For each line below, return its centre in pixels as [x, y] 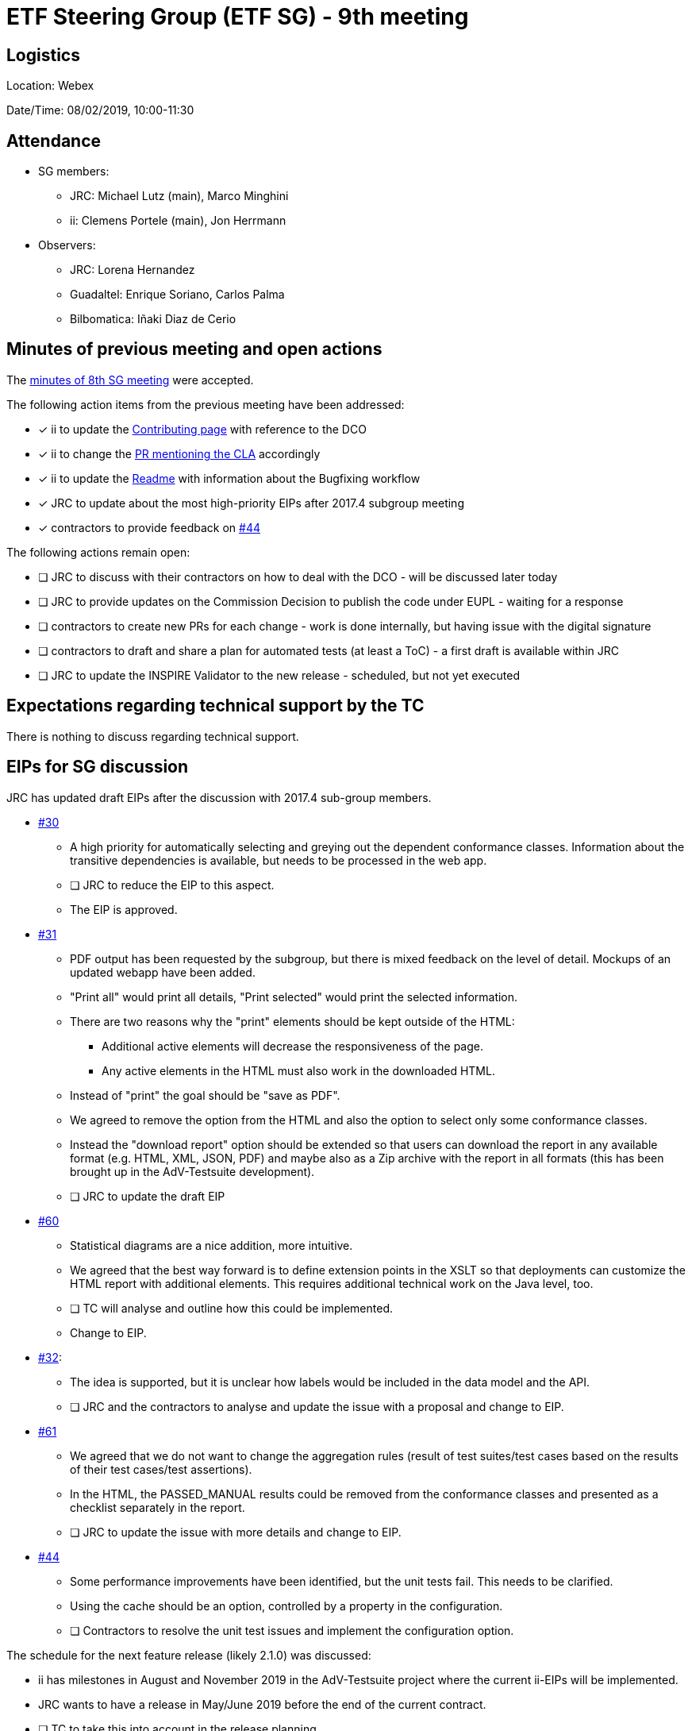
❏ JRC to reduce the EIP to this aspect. [172, 885]
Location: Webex [50, 86]
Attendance [54, 141]
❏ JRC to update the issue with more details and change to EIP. [236, 1532]
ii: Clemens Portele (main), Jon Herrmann [178, 221]
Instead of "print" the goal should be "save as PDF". [205, 1095]
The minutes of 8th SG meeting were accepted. [130, 380]
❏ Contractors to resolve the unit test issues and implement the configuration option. [292, 1630]
